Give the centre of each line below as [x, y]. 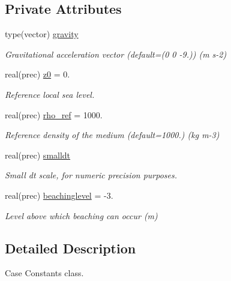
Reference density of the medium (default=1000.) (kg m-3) [112, 135]
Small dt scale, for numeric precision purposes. [91, 175]
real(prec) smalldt [38, 155]
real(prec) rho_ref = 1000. [54, 114]
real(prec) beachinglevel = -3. [59, 195]
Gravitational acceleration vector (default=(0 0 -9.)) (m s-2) [116, 54]
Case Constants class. [44, 273]
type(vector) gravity [42, 34]
